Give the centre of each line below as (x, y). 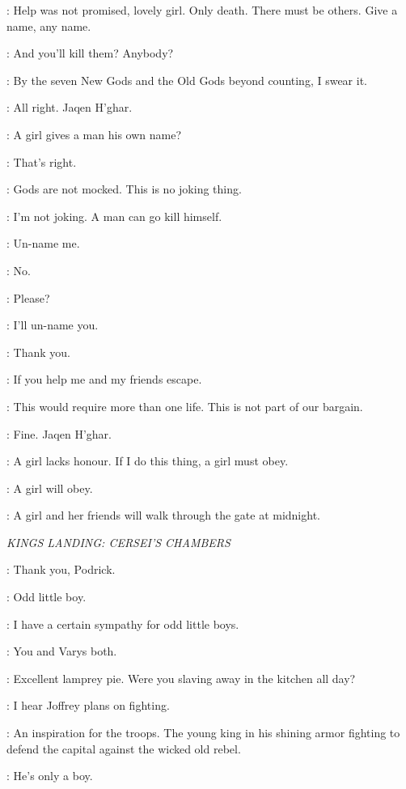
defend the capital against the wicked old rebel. (124, 748)
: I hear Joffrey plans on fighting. (88, 705)
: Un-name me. (43, 243)
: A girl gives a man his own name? (94, 134)
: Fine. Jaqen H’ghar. (59, 433)
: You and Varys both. (62, 651)
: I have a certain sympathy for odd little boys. (123, 624)
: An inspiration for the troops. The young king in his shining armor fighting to (203, 733)
